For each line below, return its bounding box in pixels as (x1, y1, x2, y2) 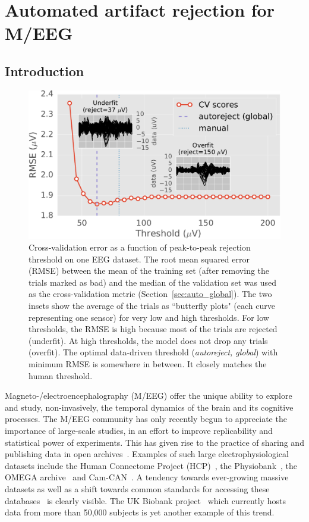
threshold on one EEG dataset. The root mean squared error (29, 252, 250, 265)
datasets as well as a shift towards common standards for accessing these (5, 482, 270, 495)
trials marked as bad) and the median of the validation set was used (29, 276, 276, 288)
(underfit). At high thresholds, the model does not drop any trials (29, 334, 268, 346)
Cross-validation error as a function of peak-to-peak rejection (29, 241, 251, 254)
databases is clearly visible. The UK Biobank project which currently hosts (5, 494, 286, 507)
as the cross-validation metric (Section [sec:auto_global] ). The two (29, 287, 272, 300)
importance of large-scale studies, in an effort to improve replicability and (5, 424, 273, 436)
